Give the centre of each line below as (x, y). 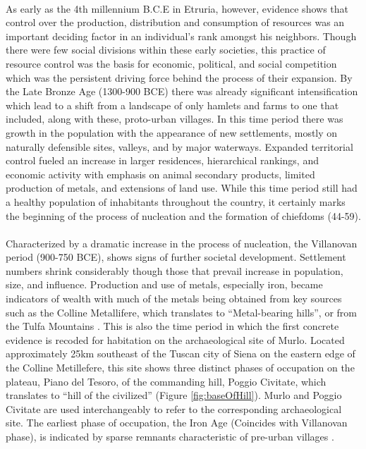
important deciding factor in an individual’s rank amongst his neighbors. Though (181, 36)
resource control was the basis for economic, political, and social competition (171, 63)
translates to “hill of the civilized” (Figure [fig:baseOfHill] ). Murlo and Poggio (174, 395)
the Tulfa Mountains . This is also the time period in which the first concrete (172, 326)
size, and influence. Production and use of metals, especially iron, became (164, 284)
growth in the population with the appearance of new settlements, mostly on (172, 132)
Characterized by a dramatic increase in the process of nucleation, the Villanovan (182, 243)
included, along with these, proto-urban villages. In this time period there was (175, 119)
